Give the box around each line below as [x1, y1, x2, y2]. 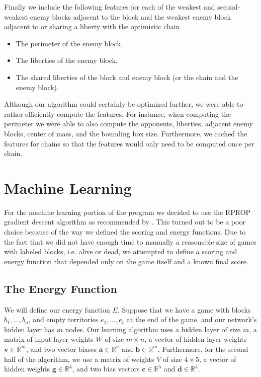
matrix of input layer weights [4, 334, 94, 344]
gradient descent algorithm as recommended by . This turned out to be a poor [4, 216, 245, 227]
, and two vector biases [26, 343, 97, 354]
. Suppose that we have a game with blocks [117, 304, 251, 315]
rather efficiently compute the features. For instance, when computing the [4, 108, 231, 119]
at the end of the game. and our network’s [126, 314, 257, 325]
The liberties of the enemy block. [16, 55, 118, 65]
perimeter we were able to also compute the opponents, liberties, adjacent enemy [4, 118, 253, 129]
